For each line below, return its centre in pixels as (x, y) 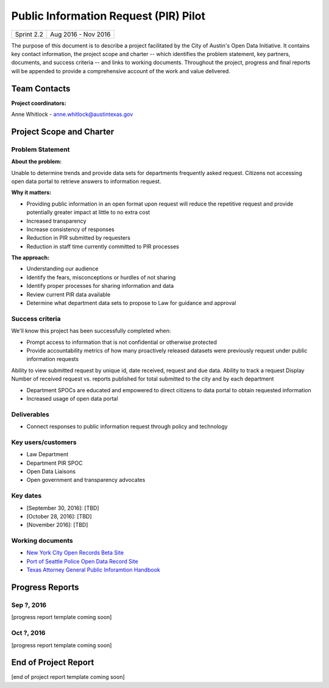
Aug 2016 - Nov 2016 (80, 34)
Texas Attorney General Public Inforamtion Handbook (94, 570)
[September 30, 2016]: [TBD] (63, 508)
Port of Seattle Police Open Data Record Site (82, 561)
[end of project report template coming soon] (68, 677)
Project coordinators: (39, 103)
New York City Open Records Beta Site (75, 553)
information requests (53, 359)
